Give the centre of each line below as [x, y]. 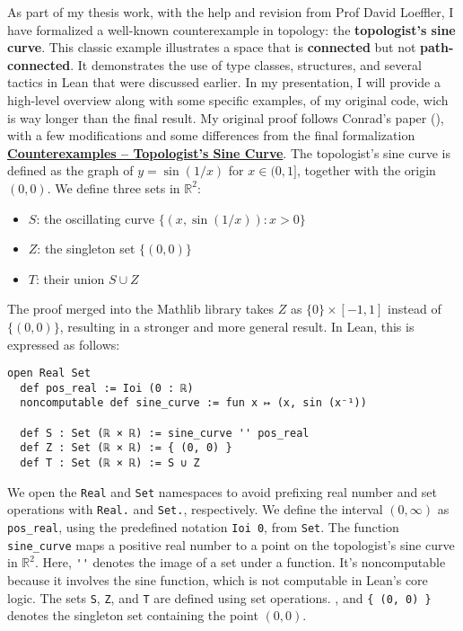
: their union [70, 278]
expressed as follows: [64, 344]
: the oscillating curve [95, 218]
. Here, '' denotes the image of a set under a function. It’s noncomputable [240, 562]
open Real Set [49, 373]
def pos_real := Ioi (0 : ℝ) [107, 388]
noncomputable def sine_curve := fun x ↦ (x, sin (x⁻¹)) [193, 403]
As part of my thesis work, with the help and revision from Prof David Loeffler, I [231, 12]
